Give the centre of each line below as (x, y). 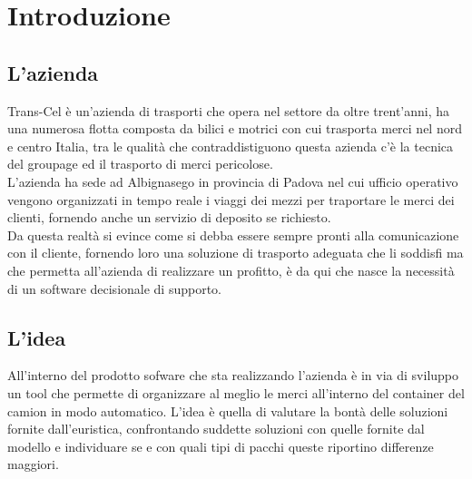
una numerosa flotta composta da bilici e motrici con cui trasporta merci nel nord (235, 128)
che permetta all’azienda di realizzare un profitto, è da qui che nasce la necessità (231, 270)
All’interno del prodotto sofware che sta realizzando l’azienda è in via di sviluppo (233, 375)
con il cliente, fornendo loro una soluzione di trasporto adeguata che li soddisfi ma (236, 253)
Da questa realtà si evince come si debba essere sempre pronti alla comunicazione (233, 235)
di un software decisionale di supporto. (114, 288)
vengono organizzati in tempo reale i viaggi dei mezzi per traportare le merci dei (231, 199)
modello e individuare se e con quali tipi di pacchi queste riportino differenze (221, 446)
